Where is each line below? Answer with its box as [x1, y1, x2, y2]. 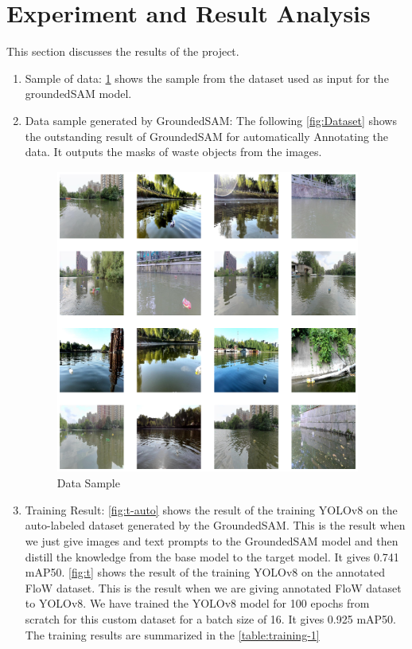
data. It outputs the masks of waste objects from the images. [25, 143, 322, 160]
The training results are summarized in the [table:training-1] [25, 626, 320, 643]
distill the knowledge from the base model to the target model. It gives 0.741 [25, 548, 399, 565]
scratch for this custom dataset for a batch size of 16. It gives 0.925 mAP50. [25, 610, 397, 627]
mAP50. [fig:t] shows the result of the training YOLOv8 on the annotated [25, 564, 386, 581]
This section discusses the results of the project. [6, 43, 239, 60]
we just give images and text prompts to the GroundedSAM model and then [25, 533, 398, 549]
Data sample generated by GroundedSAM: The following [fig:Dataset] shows [25, 111, 397, 128]
